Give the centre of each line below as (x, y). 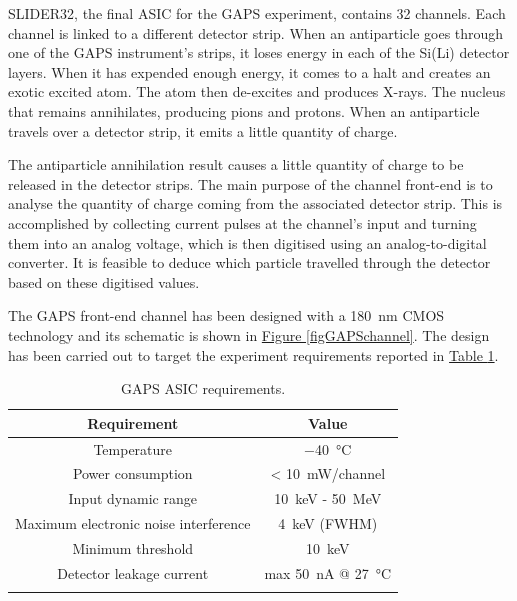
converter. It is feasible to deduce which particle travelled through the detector (249, 262)
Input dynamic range (132, 498)
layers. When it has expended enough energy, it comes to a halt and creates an (249, 71)
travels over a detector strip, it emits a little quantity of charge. (203, 130)
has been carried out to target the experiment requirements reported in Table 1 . (253, 354)
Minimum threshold (133, 547)
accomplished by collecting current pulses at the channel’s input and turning (242, 222)
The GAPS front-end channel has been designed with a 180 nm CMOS (226, 315)
